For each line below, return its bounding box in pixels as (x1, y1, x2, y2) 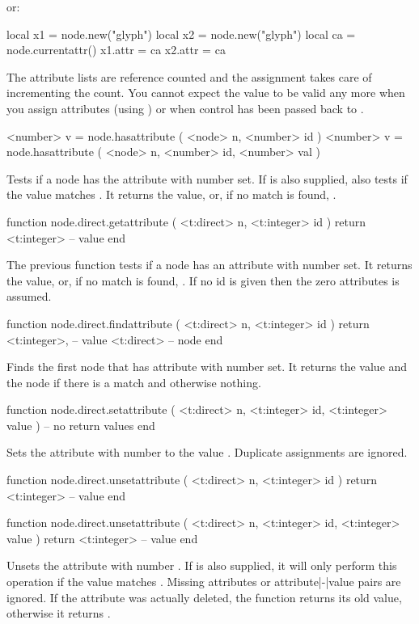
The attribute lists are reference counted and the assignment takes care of (6, 68, 372, 85)
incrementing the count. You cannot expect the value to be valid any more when (6, 84, 405, 101)
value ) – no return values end (6, 416, 155, 433)
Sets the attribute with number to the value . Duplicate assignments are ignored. (6, 444, 408, 461)
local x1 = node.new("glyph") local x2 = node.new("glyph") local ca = (6, 25, 356, 42)
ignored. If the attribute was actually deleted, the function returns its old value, (6, 588, 402, 605)
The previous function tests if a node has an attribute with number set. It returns (6, 256, 413, 273)
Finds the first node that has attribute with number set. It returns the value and (6, 358, 408, 375)
